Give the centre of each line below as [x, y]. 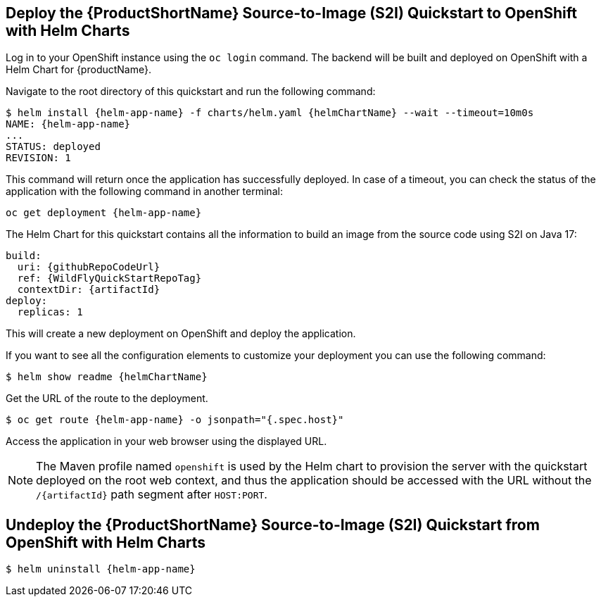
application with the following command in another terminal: [144, 192]
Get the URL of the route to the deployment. [107, 399]
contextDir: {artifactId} [89, 290]
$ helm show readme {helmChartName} [107, 377]
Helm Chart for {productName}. [78, 70]
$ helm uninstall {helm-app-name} [101, 569]
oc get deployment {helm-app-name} [104, 213]
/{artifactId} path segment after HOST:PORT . [152, 495]
